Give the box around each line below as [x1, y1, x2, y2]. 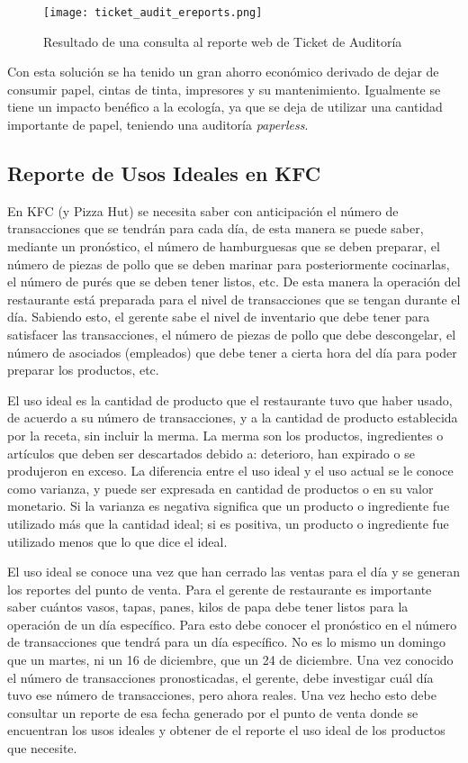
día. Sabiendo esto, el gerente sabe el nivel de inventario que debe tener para [7, 307, 430, 326]
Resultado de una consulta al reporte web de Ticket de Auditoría [43, 32, 402, 50]
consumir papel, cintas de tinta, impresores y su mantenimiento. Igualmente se [7, 79, 441, 98]
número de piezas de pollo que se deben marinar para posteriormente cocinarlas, [7, 254, 450, 273]
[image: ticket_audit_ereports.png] [43, 6, 263, 19]
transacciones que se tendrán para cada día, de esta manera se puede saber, [7, 219, 424, 238]
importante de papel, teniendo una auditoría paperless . [7, 115, 309, 134]
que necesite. [7, 739, 77, 758]
